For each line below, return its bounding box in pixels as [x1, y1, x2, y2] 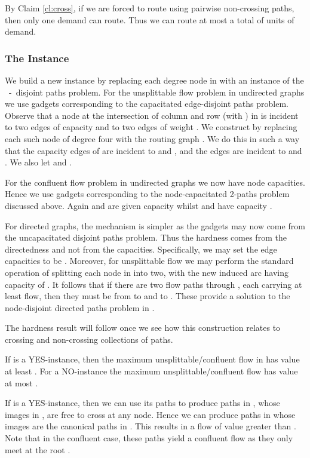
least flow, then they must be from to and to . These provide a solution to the [5, 290, 290, 302]
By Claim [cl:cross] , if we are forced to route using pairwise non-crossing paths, [5, 2, 294, 14]
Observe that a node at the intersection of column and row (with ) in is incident [5, 109, 299, 121]
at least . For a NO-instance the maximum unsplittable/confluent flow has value [5, 365, 298, 377]
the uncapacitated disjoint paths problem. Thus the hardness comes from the [5, 231, 287, 244]
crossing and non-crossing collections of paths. [5, 333, 173, 345]
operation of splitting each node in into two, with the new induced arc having [5, 266, 289, 278]
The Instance [5, 50, 69, 65]
